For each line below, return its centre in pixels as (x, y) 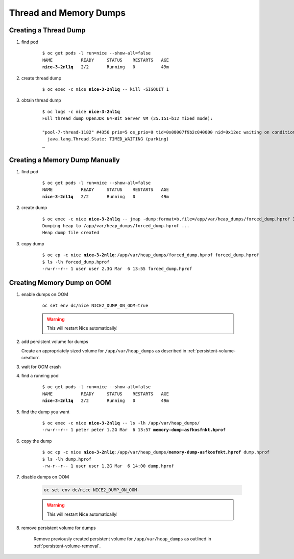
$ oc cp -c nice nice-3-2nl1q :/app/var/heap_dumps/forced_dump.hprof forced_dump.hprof (151, 255)
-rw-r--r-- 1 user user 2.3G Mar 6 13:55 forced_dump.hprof (117, 268)
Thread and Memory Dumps (67, 13)
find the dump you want (45, 412)
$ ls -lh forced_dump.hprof (76, 262)
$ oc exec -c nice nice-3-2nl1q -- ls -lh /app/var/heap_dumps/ (121, 423)
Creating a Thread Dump (47, 30)
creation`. (31, 358)
